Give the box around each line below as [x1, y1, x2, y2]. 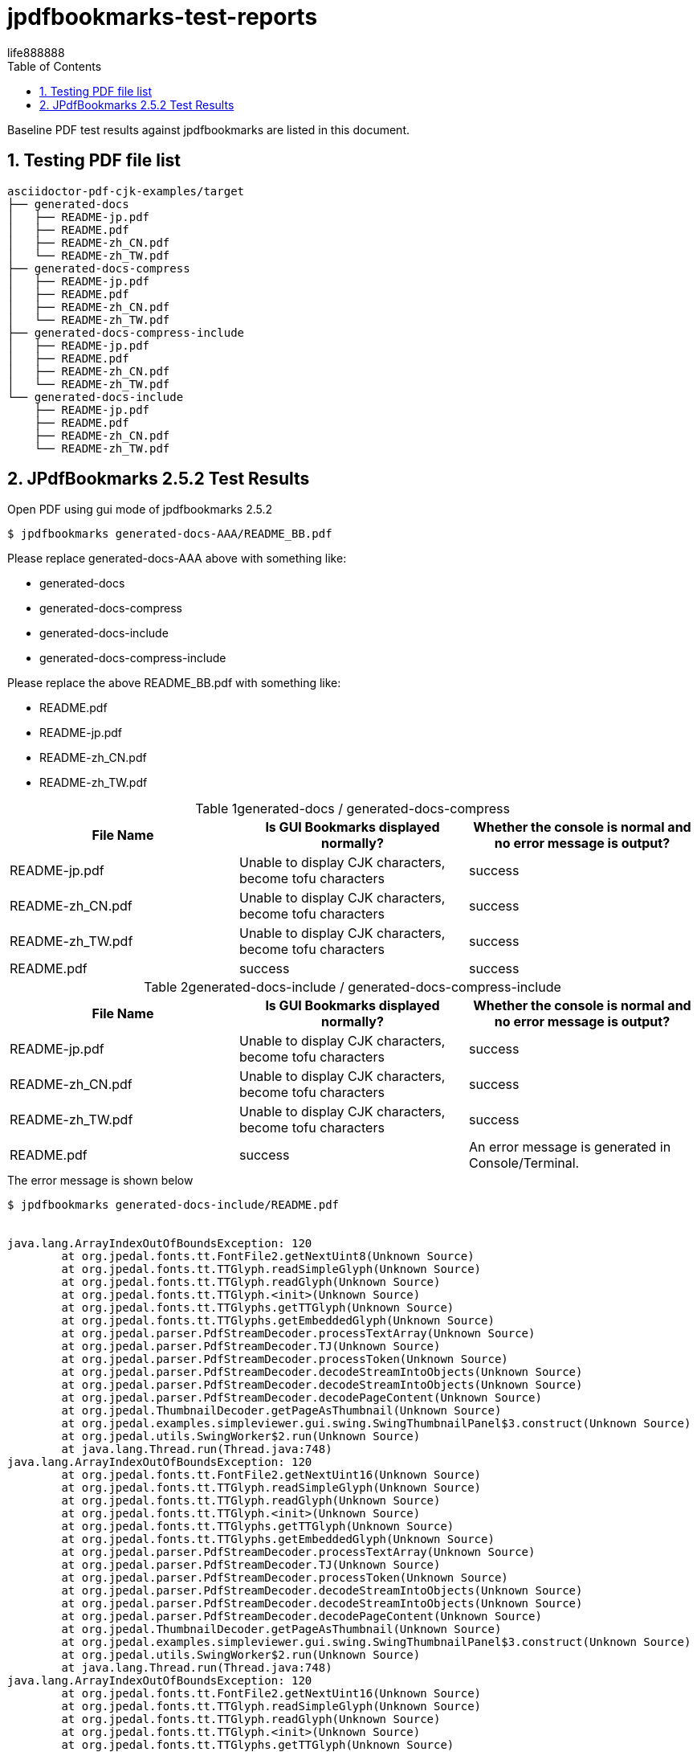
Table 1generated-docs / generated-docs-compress [195, 800, 510, 817]
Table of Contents [7, 59, 102, 73]
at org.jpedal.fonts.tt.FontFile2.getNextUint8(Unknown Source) [61, 1250, 475, 1263]
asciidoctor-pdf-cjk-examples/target [7, 184, 245, 198]
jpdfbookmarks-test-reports [7, 3, 318, 31]
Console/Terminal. [468, 1155, 580, 1172]
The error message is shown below [7, 1173, 194, 1188]
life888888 [7, 45, 65, 59]
